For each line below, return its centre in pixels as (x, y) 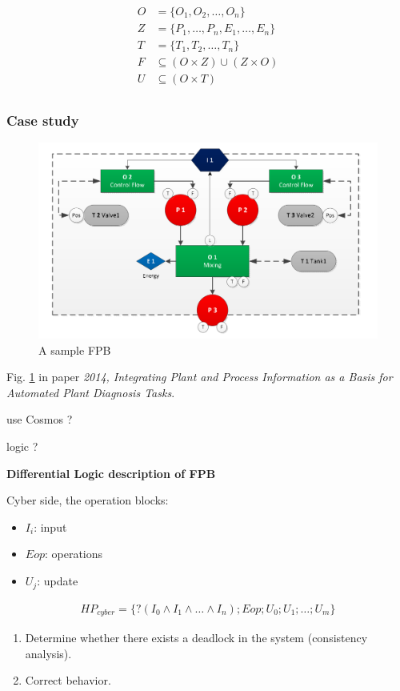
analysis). (48, 653)
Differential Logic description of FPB (111, 473)
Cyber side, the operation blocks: (88, 500)
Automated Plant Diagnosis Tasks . (91, 392)
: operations (74, 554)
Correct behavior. (68, 680)
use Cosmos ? (40, 419)
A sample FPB (75, 350)
